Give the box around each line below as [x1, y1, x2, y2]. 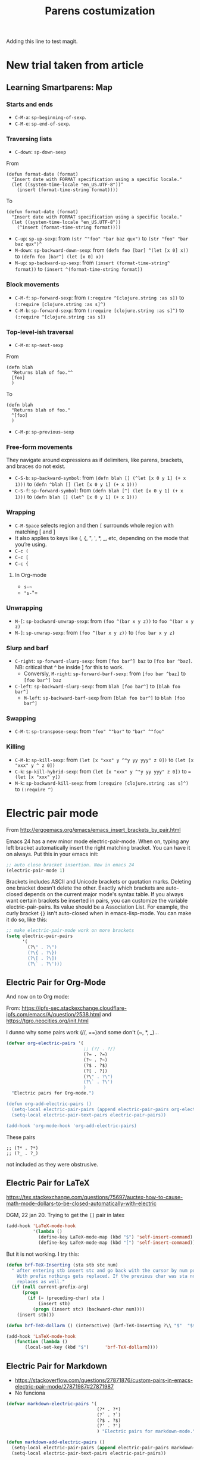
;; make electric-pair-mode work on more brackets [6, 928, 135, 934]
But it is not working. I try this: [6, 1250, 79, 1258]
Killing [6, 743, 26, 751]
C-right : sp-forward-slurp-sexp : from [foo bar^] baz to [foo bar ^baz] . [14, 657, 193, 665]
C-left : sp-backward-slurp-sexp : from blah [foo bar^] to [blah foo [14, 683, 180, 690]
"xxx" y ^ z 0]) [14, 762, 55, 769]
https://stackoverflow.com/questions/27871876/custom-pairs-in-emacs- [14, 1377, 193, 1384]
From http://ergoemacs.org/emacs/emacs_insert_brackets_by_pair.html [6, 826, 181, 833]
